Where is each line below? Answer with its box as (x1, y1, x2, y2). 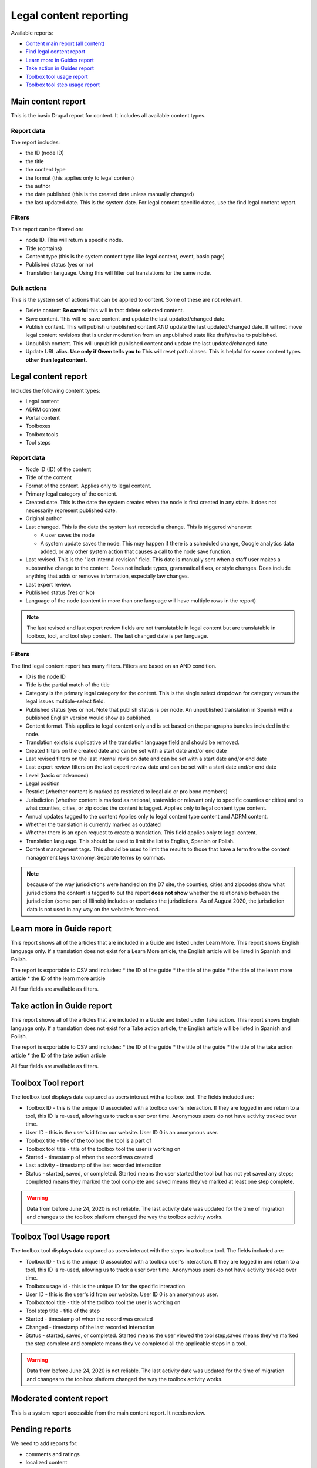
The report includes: (11, 139, 60, 146)
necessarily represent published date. (25, 507, 117, 514)
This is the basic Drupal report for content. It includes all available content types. (11, 112, 206, 119)
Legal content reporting (11, 9, 129, 22)
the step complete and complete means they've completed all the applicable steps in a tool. (25, 1340, 247, 1347)
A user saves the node (40, 531, 95, 538)
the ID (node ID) (25, 150, 65, 157)
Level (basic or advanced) (25, 772, 89, 779)
